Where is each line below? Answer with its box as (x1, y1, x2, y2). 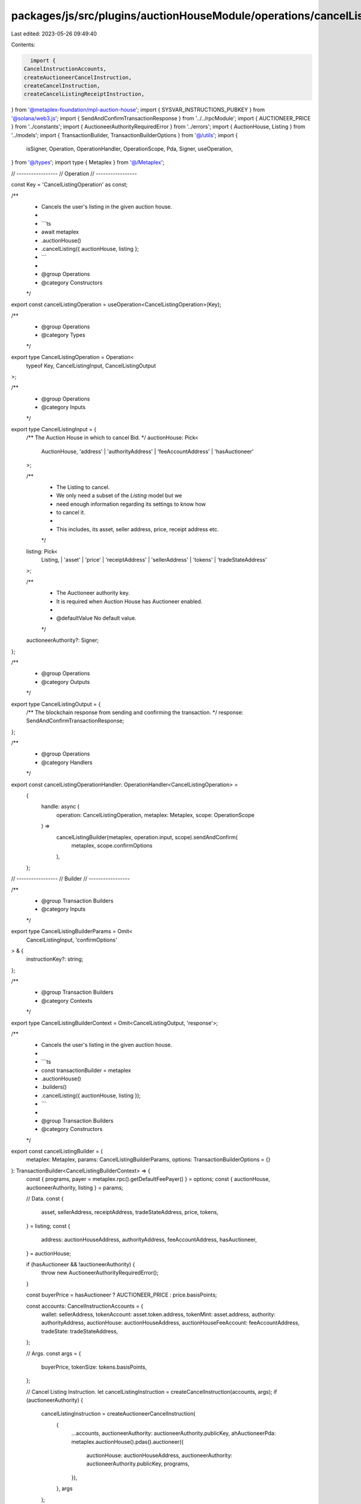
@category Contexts (41, 997, 93, 1004)
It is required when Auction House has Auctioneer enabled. (56, 597, 203, 605)
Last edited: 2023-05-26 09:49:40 (11, 30, 97, 37)
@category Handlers (41, 759, 93, 766)
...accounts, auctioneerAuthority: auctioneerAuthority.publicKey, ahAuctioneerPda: (71, 1429, 276, 1437)
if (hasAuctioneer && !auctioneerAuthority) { (26, 1261, 135, 1268)
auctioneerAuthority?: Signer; (26, 636, 99, 644)
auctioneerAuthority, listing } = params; (26, 1184, 123, 1191)
